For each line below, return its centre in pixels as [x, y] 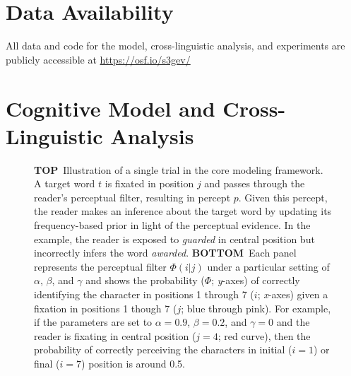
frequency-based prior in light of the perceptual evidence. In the [172, 225]
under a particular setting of [268, 266]
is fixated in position [149, 183]
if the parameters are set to [93, 322]
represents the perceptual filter [100, 266]
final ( [47, 363]
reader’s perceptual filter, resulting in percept [132, 197]
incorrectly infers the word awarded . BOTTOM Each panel [165, 253]
